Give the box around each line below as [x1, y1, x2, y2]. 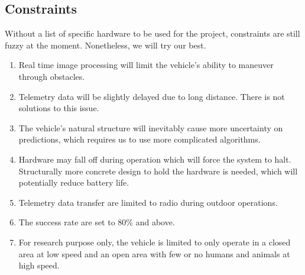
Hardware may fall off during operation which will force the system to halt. [18, 153, 291, 165]
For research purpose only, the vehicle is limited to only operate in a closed [18, 235, 291, 248]
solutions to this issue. [18, 102, 99, 114]
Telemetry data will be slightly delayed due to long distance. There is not [18, 90, 285, 102]
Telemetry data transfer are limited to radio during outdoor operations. [18, 196, 278, 208]
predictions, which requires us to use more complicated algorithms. [18, 133, 261, 145]
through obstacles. [18, 70, 85, 82]
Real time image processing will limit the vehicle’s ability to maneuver [18, 59, 274, 71]
